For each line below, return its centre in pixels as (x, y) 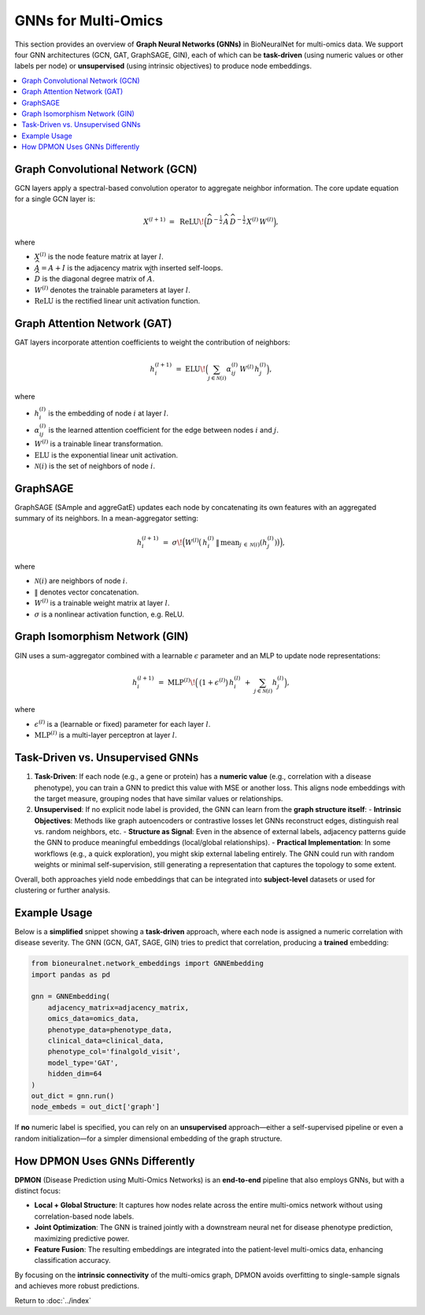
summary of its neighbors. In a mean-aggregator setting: (106, 518)
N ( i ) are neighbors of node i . (81, 581)
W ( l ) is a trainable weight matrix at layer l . (102, 603)
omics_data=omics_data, (93, 1019)
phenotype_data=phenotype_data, (110, 1030)
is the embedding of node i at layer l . (109, 413)
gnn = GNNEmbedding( (70, 996)
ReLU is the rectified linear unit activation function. (117, 301)
